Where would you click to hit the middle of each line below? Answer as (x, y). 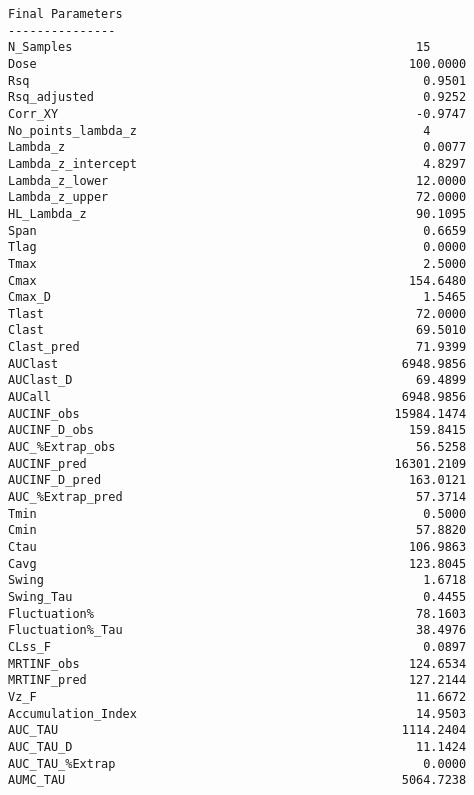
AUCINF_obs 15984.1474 (237, 413)
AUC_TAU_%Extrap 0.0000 (237, 763)
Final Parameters (65, 14)
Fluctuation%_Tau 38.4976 (237, 630)
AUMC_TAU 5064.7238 (237, 780)
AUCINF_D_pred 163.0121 (237, 480)
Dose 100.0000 (237, 63)
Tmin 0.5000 (237, 513)
